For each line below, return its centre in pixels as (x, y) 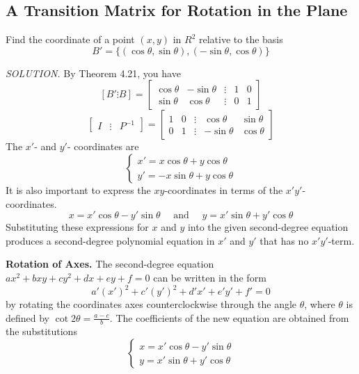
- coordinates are (103, 146)
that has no (284, 240)
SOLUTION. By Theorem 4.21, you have (93, 73)
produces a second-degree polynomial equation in (110, 240)
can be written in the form (210, 277)
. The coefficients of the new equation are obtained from (229, 317)
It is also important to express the (78, 189)
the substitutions (41, 331)
